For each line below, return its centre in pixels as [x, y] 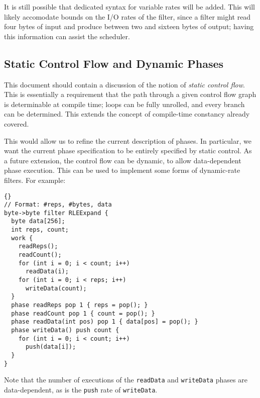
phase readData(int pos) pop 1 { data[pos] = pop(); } [105, 322]
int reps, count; [40, 230]
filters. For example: [35, 180]
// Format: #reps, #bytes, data [58, 205]
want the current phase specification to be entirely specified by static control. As [128, 151]
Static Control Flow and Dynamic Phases [114, 63]
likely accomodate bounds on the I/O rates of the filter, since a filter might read [127, 16]
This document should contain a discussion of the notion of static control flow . [124, 84]
